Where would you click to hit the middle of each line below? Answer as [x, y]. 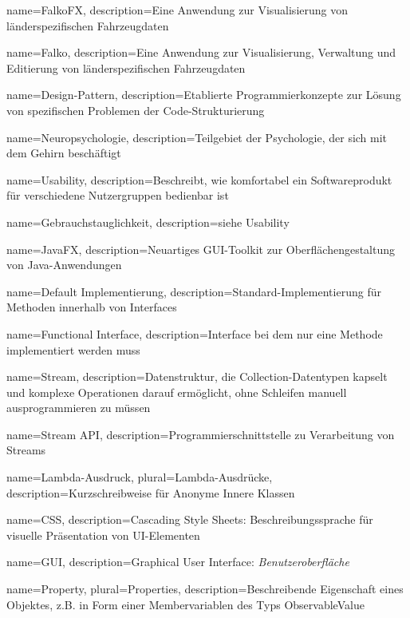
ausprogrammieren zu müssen [79, 408]
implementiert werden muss [73, 349]
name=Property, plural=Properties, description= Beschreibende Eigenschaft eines [205, 589]
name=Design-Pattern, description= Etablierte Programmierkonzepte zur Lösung [204, 95]
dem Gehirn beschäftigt [64, 153]
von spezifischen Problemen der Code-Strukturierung [136, 110]
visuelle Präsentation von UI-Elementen [103, 535]
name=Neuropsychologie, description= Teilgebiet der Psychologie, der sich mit [197, 137]
